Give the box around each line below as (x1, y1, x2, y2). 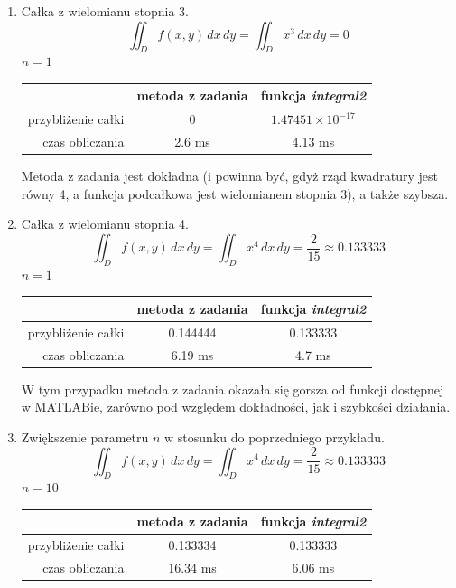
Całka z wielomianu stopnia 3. (21, 2, 190, 20)
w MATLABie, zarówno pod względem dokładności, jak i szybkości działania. (21, 397, 451, 416)
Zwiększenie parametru (21, 427, 149, 446)
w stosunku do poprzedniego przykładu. (164, 427, 385, 446)
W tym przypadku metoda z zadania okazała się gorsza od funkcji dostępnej (21, 379, 444, 398)
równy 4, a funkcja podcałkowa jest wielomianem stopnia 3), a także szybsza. (21, 184, 449, 203)
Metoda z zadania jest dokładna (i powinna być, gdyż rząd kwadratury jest (21, 166, 438, 185)
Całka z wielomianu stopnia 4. (21, 214, 190, 233)
